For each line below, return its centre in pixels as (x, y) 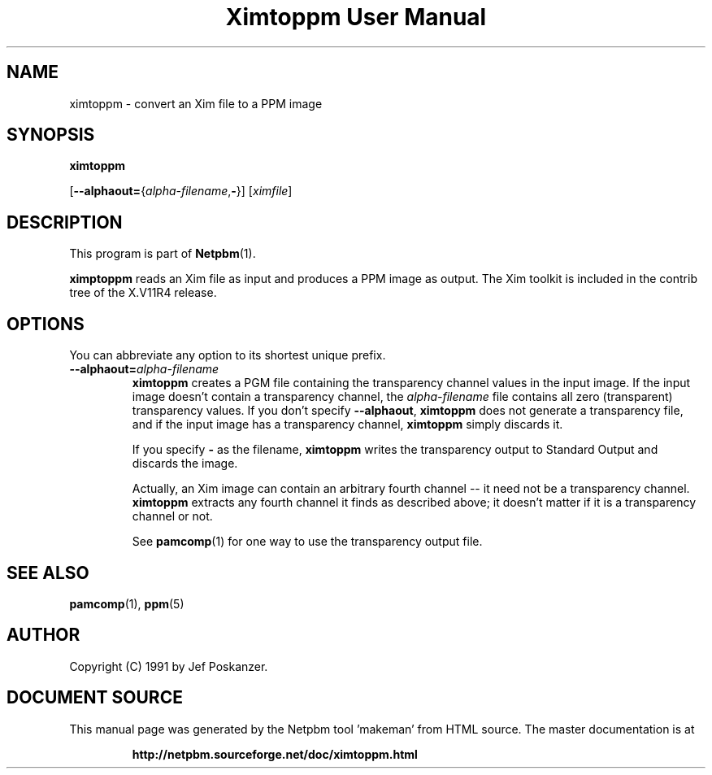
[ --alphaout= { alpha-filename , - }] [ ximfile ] (181, 191)
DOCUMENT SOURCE (95, 698)
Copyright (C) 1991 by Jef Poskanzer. (169, 666)
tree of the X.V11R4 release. (143, 293)
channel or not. (172, 516)
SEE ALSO (48, 573)
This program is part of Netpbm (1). (163, 254)
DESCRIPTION (65, 222)
